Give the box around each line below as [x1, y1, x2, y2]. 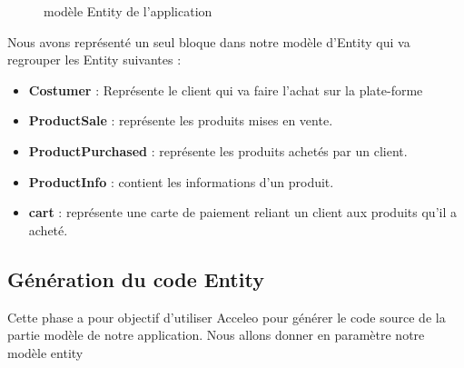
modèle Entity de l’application [44, 2, 212, 20]
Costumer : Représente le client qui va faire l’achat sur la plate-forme [28, 80, 423, 99]
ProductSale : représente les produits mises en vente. [28, 111, 333, 130]
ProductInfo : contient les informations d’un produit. [28, 172, 334, 191]
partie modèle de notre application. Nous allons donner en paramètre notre [7, 325, 425, 344]
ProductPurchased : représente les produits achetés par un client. [28, 141, 408, 160]
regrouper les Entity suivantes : [7, 50, 182, 69]
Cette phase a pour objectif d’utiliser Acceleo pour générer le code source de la [7, 307, 446, 326]
